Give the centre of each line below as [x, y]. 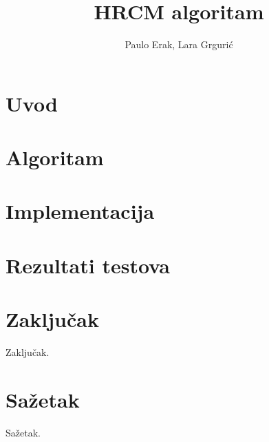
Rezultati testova [88, 265]
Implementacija [80, 211]
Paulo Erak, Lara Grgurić [179, 44]
